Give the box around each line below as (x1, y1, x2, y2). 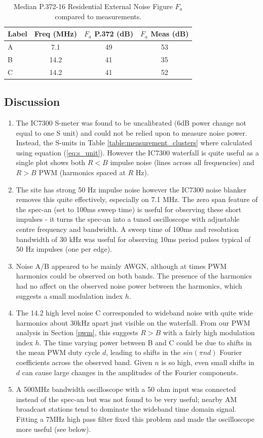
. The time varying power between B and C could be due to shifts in (39, 337, 252, 347)
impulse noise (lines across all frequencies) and (110, 157, 254, 168)
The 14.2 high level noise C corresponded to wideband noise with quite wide (16, 307, 253, 318)
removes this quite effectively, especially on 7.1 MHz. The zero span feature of (16, 194, 258, 205)
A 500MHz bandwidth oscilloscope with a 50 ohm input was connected (16, 384, 236, 394)
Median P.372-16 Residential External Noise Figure (14, 1, 173, 11)
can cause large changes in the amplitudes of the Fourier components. (22, 367, 238, 377)
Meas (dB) (151, 28, 189, 39)
